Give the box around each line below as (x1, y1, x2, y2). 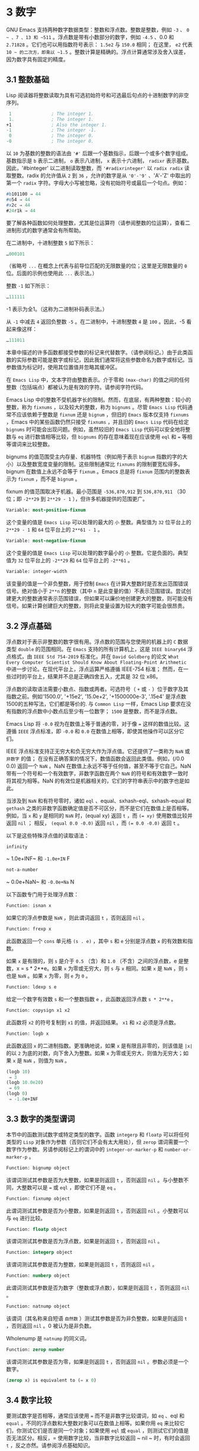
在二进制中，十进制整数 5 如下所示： (6, 239, 95, 246)
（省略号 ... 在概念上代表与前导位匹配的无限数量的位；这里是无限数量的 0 (6, 262, 188, 269)
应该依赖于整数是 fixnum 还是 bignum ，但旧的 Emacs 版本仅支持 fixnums (16, 411, 190, 418)
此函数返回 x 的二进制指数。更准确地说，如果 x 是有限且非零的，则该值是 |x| (6, 1042, 193, 1049)
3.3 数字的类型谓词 (6, 1114, 75, 1124)
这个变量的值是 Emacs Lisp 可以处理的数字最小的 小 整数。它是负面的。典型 (6, 549, 188, 556)
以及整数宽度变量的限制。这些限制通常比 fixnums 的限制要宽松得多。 (16, 461, 184, 468)
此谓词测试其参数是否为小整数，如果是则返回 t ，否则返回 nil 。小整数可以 (6, 1207, 189, 1214)
